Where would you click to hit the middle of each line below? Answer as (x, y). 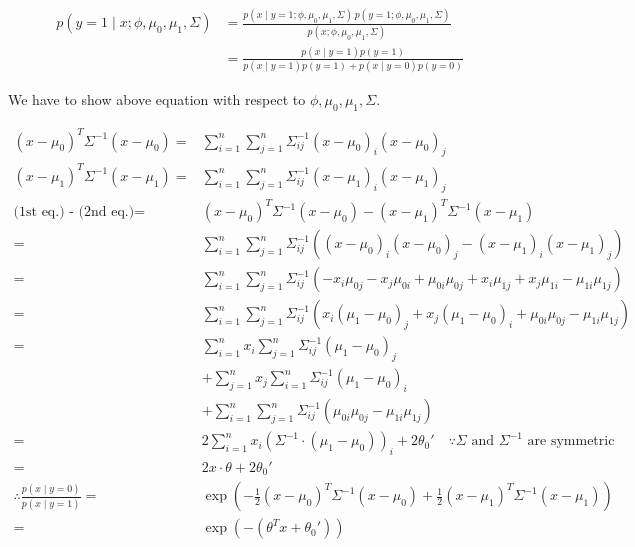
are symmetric (571, 441)
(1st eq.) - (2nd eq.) (74, 212)
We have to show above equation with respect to (157, 99)
